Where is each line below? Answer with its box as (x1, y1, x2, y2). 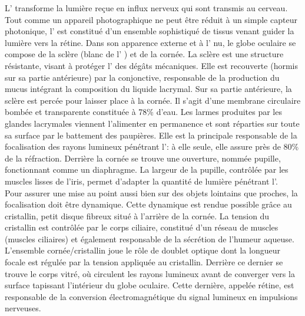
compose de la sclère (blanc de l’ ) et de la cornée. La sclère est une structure (5, 48, 284, 60)
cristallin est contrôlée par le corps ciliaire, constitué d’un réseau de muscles (5, 221, 279, 233)
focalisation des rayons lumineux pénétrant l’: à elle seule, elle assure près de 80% (5, 140, 299, 153)
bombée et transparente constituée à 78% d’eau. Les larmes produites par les (5, 106, 282, 118)
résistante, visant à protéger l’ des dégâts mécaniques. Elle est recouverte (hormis (5, 59, 298, 71)
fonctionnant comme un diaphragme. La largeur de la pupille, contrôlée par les (5, 163, 289, 176)
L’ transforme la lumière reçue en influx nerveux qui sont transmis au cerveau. (5, 2, 288, 14)
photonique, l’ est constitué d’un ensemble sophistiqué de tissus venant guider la (5, 25, 294, 37)
